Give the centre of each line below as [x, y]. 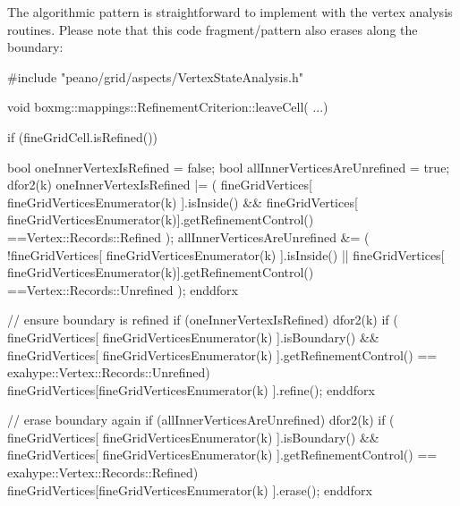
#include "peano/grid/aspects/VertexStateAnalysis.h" [155, 76]
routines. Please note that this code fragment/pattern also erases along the [213, 29]
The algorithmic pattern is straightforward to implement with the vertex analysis [230, 12]
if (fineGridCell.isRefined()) [83, 136]
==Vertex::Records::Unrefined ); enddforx [123, 289]
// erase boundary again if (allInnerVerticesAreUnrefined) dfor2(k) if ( [201, 420]
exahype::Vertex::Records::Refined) [103, 472]
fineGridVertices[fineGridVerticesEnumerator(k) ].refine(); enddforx [191, 389]
